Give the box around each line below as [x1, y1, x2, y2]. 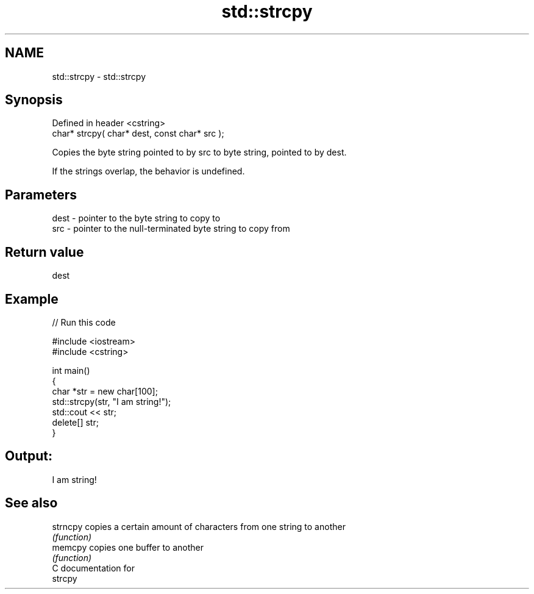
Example [5, 291, 59, 307]
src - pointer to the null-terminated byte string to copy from [52, 223, 290, 234]
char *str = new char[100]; [52, 385, 158, 396]
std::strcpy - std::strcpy [52, 71, 146, 82]
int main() [52, 365, 90, 376]
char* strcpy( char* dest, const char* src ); [52, 128, 224, 139]
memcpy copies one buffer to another [52, 542, 204, 553]
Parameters [5, 187, 77, 202]
